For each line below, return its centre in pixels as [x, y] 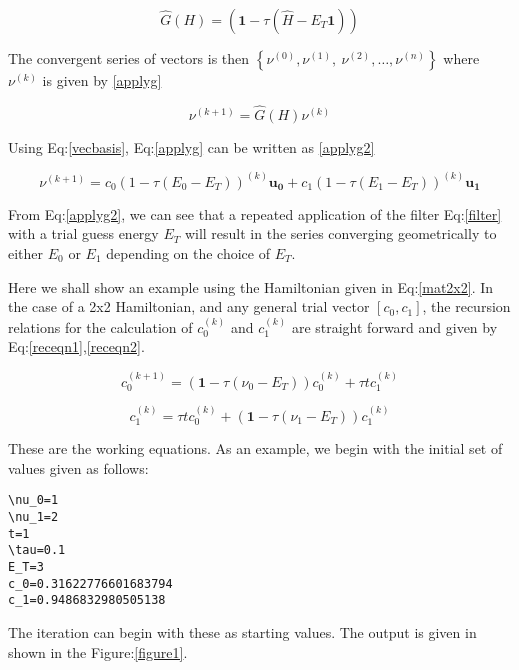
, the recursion [466, 306]
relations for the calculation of [100, 326]
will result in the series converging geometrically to [340, 233]
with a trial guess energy [83, 233]
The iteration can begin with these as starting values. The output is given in [242, 632]
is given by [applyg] [102, 80]
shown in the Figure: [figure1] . [98, 651]
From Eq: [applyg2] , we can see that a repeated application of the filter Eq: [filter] [255, 213]
